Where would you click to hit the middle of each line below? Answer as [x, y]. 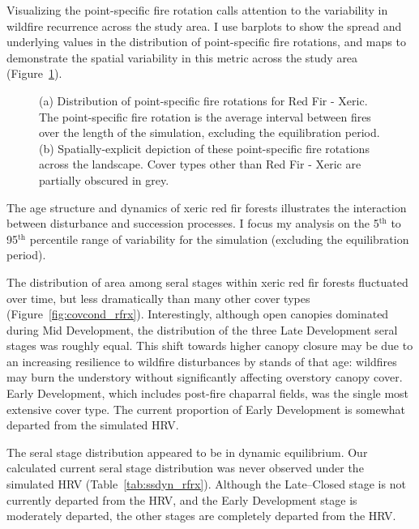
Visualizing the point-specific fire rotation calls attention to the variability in [197, 10]
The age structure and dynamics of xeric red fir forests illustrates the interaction [207, 207]
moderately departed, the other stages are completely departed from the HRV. [201, 516]
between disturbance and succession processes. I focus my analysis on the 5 [193, 223]
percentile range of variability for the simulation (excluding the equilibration [219, 239]
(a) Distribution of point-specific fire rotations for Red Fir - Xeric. [203, 100]
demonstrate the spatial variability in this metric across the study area [182, 57]
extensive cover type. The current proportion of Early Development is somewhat [206, 409]
